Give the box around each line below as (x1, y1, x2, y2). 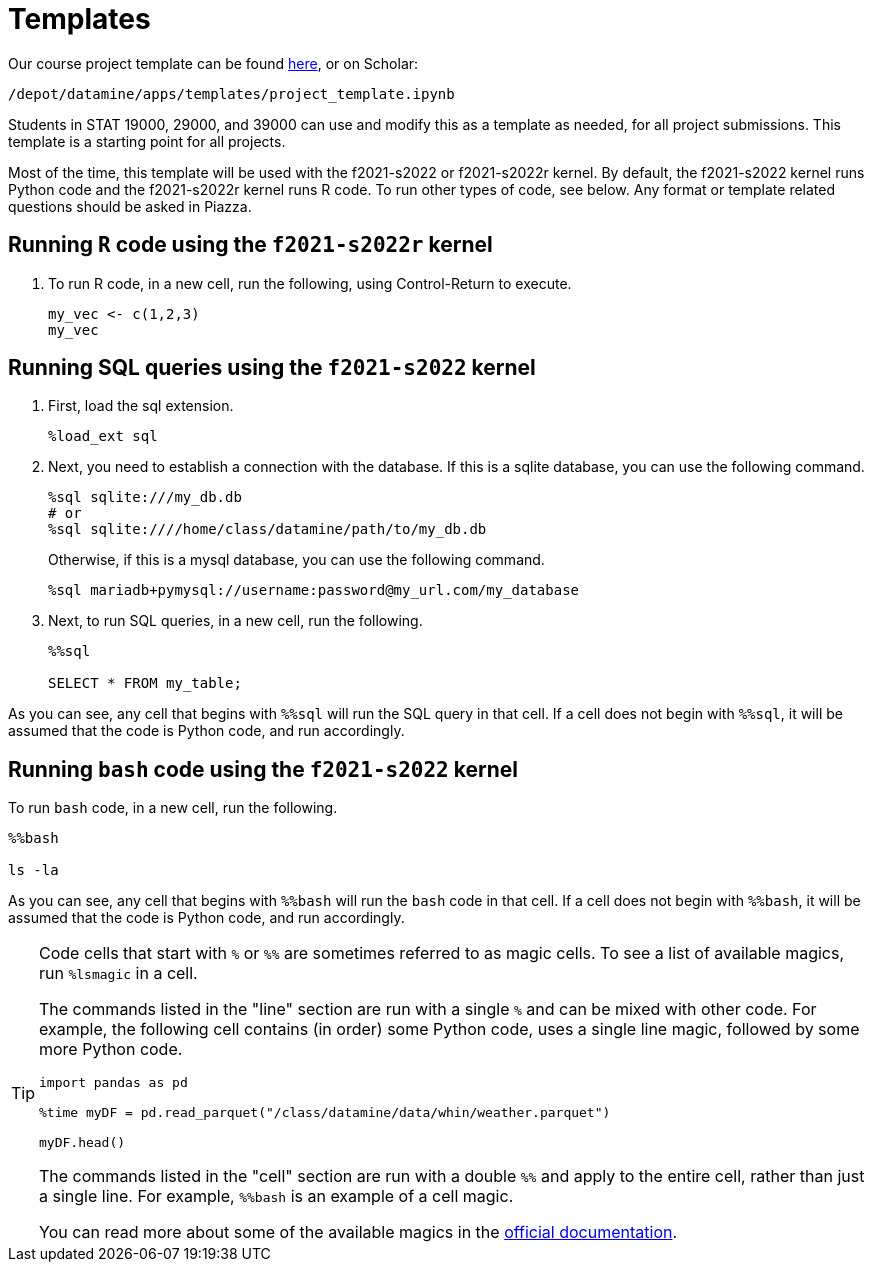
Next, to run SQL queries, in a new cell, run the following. (48, 612, 423, 630)
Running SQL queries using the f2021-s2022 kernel (8, 355, 536, 381)
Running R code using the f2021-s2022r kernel (8, 232, 493, 258)
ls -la (8, 862, 59, 879)
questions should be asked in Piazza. (8, 197, 252, 215)
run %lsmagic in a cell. (39, 963, 198, 984)
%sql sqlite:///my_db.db (48, 489, 242, 506)
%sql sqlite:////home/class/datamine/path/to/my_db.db (48, 521, 487, 538)
